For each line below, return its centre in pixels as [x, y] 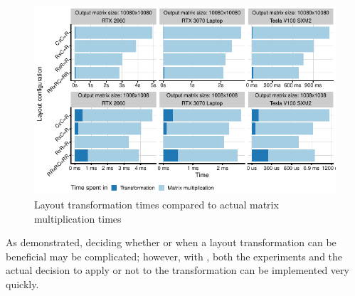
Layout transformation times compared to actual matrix [157, 204]
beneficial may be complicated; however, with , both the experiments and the [174, 256]
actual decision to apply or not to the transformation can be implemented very [177, 270]
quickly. [22, 284]
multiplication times [78, 218]
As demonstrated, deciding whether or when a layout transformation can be [171, 242]
